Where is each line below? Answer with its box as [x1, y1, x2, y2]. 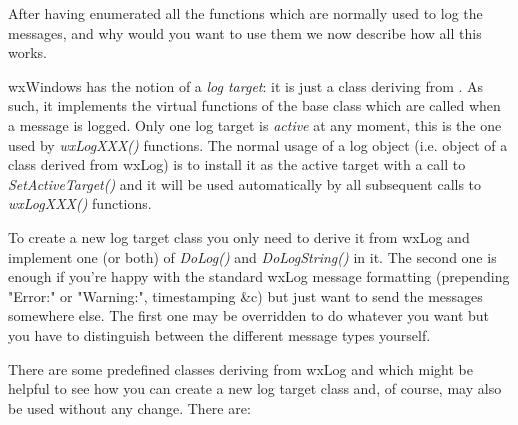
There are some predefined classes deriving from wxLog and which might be [8, 358, 473, 379]
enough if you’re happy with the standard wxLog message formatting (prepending [8, 266, 510, 287]
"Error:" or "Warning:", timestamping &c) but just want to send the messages [8, 285, 483, 306]
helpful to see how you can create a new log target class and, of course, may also [8, 378, 502, 399]
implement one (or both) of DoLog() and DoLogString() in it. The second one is [8, 246, 497, 267]
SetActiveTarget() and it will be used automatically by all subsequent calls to [8, 173, 482, 194]
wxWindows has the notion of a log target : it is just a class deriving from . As [8, 75, 484, 96]
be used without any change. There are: [8, 397, 251, 418]
